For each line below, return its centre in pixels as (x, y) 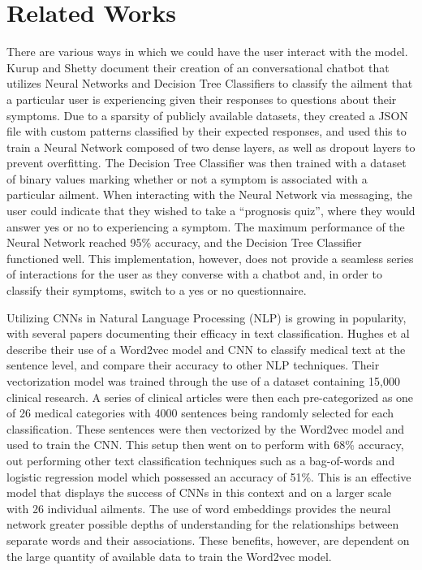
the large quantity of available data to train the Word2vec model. (169, 556)
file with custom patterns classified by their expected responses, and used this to (207, 131)
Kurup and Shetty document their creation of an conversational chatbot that (198, 67)
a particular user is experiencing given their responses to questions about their (202, 99)
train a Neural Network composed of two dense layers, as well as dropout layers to (211, 147)
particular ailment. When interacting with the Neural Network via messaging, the (210, 194)
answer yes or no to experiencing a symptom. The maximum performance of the (206, 226)
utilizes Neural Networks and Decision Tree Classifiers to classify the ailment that (210, 83)
